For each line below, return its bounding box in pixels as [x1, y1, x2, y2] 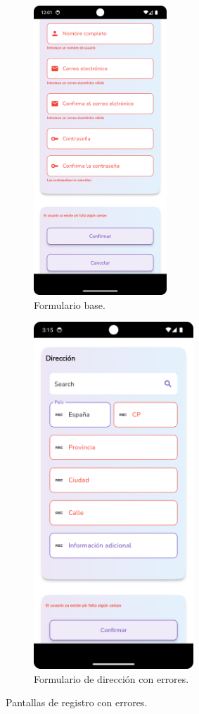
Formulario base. [34, 297, 105, 312]
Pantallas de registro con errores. [6, 695, 148, 710]
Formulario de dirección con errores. [34, 671, 189, 686]
